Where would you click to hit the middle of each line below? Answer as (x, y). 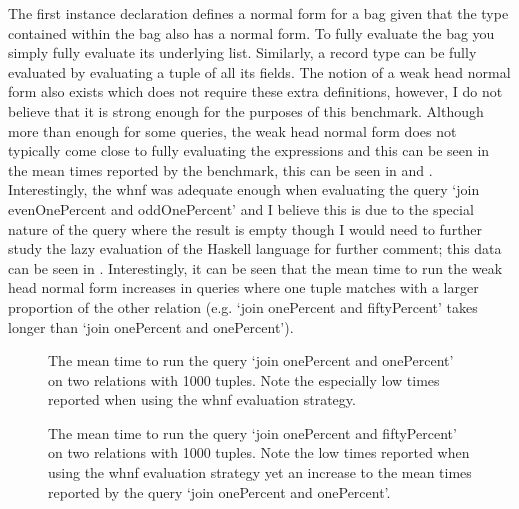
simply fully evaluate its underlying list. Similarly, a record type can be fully (242, 52)
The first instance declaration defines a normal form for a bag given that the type (258, 13)
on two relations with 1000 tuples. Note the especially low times (244, 379)
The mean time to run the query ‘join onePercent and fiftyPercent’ (252, 432)
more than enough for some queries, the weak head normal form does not (232, 130)
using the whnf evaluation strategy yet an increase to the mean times (260, 472)
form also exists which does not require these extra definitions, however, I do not (255, 91)
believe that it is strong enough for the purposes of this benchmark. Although (246, 110)
